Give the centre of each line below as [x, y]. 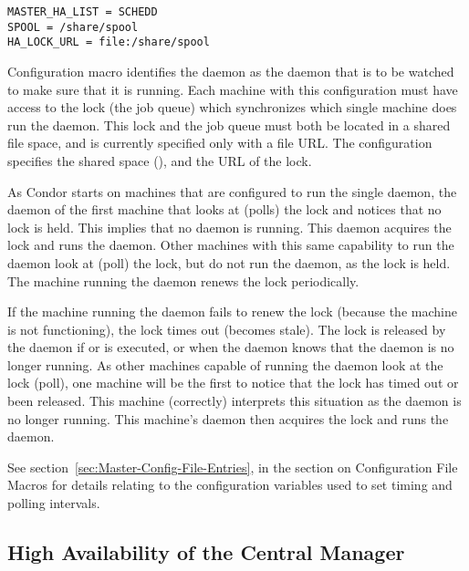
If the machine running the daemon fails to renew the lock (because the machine [232, 311]
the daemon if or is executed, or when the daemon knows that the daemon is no [231, 347]
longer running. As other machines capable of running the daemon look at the [225, 364]
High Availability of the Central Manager [206, 552]
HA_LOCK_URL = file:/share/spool [109, 42]
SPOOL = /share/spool [73, 27]
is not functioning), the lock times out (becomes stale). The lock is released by [227, 329]
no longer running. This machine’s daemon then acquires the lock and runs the [228, 418]
